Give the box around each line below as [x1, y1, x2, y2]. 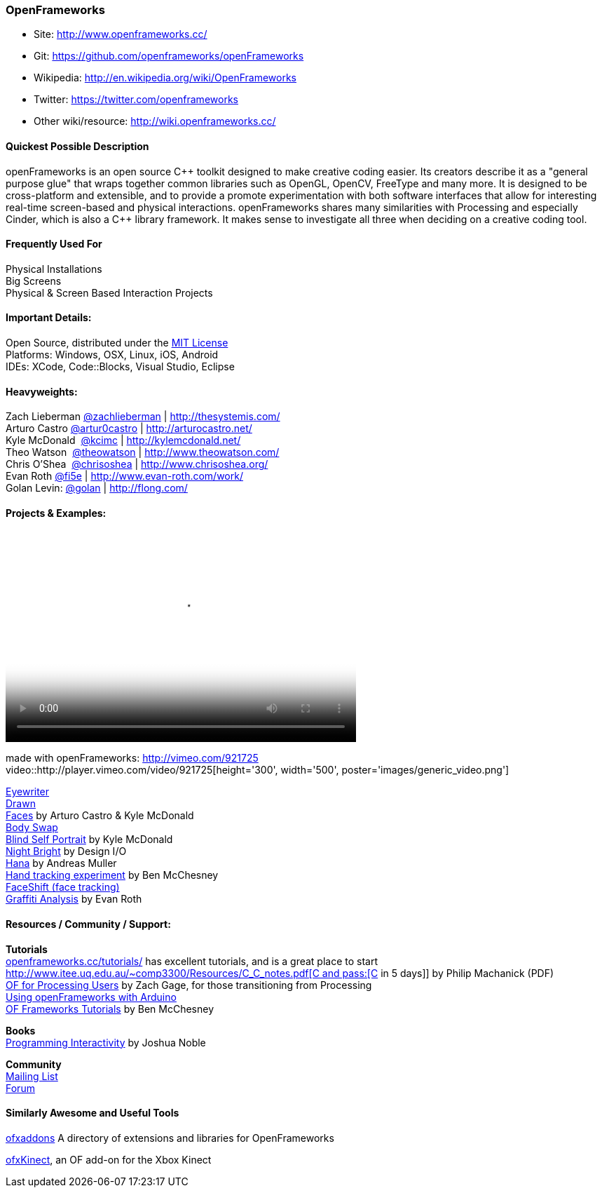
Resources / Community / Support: [6, 918, 171, 931]
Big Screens [6, 274, 62, 287]
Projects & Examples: [6, 506, 107, 519]
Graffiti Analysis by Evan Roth [6, 893, 142, 905]
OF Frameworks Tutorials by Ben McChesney [6, 1002, 214, 1015]
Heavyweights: [6, 385, 78, 398]
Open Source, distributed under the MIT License [6, 337, 228, 349]
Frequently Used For [6, 238, 102, 250]
